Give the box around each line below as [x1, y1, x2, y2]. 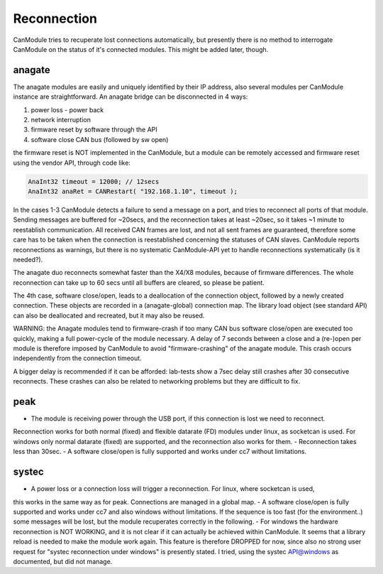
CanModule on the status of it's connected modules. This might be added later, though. [13, 45, 269, 53]
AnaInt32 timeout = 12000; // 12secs [28, 178, 160, 185]
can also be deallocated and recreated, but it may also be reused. [13, 311, 205, 320]
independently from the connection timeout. [13, 354, 142, 362]
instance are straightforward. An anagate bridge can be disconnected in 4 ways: [13, 92, 248, 101]
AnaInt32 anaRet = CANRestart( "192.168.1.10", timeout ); [28, 187, 238, 195]
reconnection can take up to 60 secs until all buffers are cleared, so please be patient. [13, 278, 265, 287]
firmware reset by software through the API [30, 125, 157, 134]
